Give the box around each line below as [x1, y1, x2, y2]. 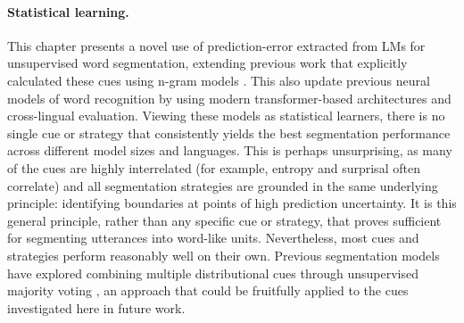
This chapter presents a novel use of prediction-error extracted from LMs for [7, 36, 426, 54]
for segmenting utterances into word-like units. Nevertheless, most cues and [7, 228, 419, 247]
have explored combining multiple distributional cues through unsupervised [7, 263, 418, 282]
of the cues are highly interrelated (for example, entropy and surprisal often [7, 158, 420, 177]
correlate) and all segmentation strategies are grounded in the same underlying [7, 176, 438, 195]
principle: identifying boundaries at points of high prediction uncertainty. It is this [7, 194, 457, 212]
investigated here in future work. [7, 298, 186, 317]
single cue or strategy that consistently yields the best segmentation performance [7, 123, 451, 142]
